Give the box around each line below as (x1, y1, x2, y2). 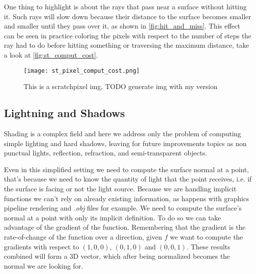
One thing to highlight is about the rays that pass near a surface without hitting (4, 1, 247, 11)
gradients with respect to (4, 241, 79, 251)
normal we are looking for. (4, 260, 84, 271)
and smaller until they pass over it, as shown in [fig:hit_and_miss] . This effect (4, 21, 240, 31)
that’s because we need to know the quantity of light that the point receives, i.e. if (4, 174, 252, 184)
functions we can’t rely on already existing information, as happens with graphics (4, 193, 249, 203)
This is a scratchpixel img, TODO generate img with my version (24, 81, 218, 91)
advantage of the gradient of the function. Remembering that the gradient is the (4, 222, 246, 232)
